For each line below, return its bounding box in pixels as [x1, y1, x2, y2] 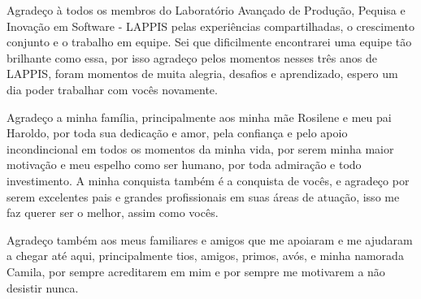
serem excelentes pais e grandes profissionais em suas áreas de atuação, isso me [7, 188, 400, 205]
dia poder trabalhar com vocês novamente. [7, 80, 218, 97]
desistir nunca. [7, 279, 79, 296]
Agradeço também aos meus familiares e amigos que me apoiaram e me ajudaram [7, 231, 413, 248]
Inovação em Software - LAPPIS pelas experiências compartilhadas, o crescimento [7, 17, 414, 34]
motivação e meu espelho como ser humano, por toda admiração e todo [7, 156, 362, 173]
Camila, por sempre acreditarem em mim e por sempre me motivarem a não [7, 262, 385, 279]
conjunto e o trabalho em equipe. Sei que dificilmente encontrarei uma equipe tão [7, 33, 412, 50]
